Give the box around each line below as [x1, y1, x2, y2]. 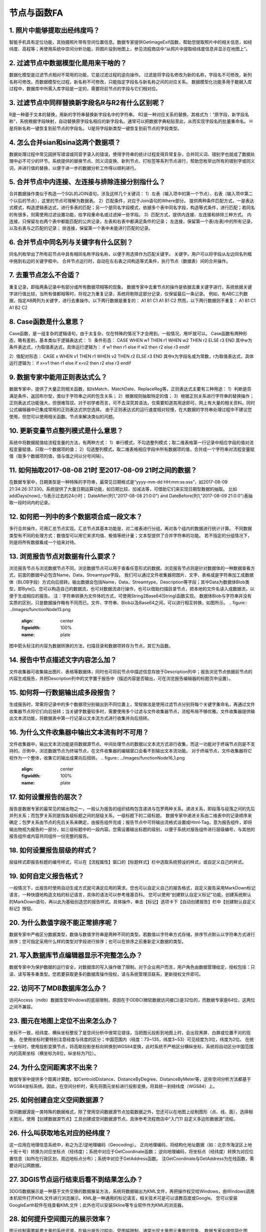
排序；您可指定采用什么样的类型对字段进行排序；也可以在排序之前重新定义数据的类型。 [9, 938, 186, 944]
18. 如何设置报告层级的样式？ [9, 846, 98, 855]
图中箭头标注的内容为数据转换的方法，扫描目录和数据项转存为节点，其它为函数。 [9, 643, 173, 649]
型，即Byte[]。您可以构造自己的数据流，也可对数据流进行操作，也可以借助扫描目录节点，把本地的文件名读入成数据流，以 [9, 586, 255, 592]
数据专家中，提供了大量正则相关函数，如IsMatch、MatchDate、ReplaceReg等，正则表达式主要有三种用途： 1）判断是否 [9, 386, 252, 392]
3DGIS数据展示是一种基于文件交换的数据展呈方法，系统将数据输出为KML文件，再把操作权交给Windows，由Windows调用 [9, 1188, 255, 1194]
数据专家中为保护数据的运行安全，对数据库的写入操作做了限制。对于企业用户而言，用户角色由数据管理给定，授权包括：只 [9, 964, 255, 970]
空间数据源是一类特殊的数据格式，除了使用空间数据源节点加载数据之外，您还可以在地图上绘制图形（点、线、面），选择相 [9, 1109, 253, 1115]
